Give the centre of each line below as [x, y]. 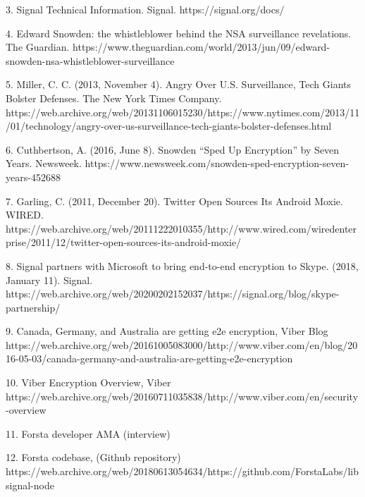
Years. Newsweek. [44, 163]
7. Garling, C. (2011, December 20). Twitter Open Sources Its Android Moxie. [174, 201]
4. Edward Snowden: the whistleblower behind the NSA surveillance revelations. [179, 33]
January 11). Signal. [49, 280]
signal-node [30, 485]
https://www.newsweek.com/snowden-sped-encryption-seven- [217, 163]
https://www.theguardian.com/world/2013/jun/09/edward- [202, 47]
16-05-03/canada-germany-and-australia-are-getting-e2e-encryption [149, 358]
